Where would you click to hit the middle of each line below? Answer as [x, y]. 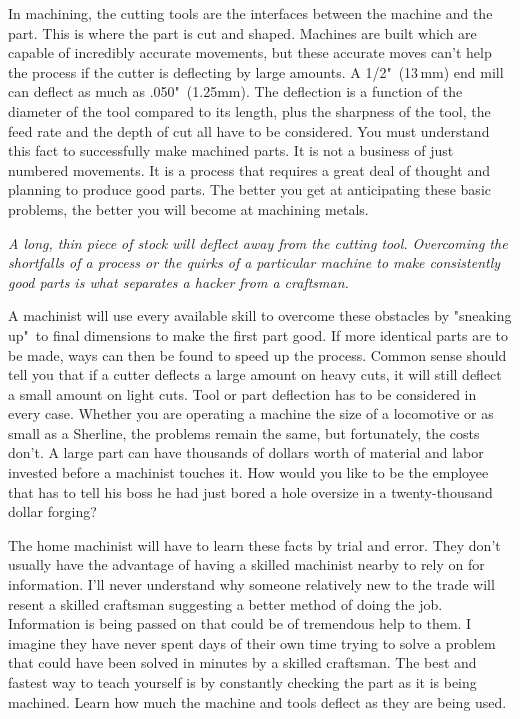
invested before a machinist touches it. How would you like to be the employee [248, 472]
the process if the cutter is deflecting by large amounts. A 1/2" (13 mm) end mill [256, 71]
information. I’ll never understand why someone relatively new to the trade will [251, 584]
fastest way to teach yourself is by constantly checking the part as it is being [242, 682]
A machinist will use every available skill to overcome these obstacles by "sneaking [260, 315]
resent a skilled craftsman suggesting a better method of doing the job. [225, 603]
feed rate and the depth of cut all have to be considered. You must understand [249, 130]
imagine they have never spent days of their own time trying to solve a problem [252, 642]
